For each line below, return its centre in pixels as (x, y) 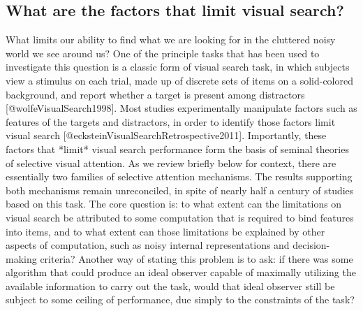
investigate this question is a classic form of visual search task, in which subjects (178, 67)
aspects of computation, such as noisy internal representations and (148, 245)
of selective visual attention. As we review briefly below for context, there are (171, 162)
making (21, 258)
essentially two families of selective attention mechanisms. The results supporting (179, 176)
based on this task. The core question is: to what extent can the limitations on (174, 204)
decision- (311, 245)
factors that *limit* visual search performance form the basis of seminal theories (177, 149)
